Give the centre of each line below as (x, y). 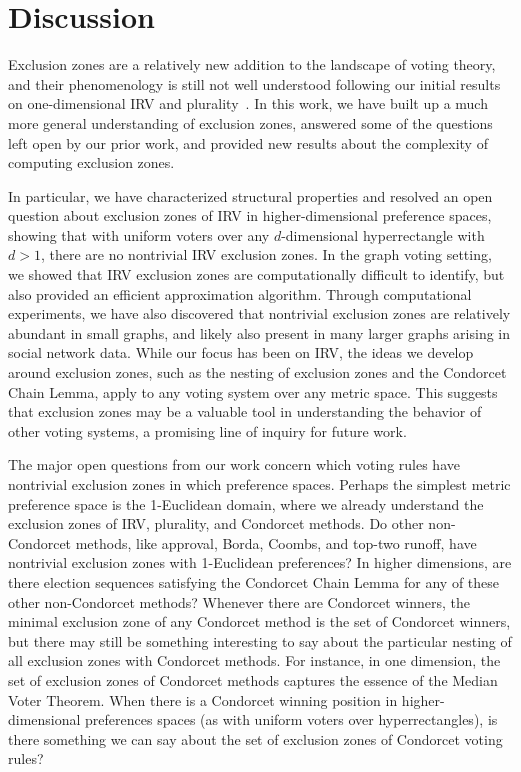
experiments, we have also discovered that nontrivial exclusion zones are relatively (259, 313)
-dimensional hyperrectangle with (383, 234)
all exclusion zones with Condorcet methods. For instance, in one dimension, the (254, 660)
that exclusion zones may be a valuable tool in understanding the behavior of (245, 411)
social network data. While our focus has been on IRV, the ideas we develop (241, 352)
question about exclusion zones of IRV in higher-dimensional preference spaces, (250, 215)
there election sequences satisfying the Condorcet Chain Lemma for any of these (254, 581)
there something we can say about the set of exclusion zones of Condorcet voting (255, 738)
